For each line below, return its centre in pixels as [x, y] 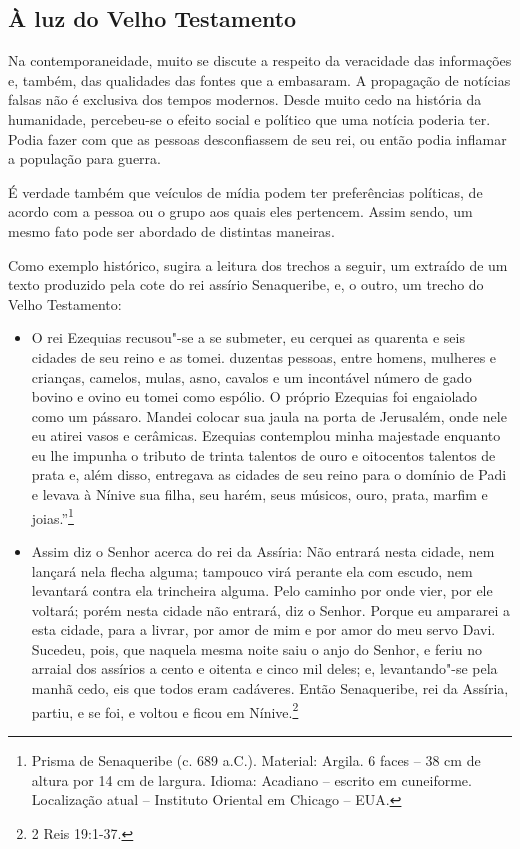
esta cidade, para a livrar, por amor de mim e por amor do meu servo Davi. [263, 629]
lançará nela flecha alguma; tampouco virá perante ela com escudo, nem [252, 570]
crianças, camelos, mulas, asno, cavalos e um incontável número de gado [251, 376]
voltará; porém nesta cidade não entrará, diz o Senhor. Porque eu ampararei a [270, 609]
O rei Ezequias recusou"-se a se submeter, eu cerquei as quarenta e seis [248, 337]
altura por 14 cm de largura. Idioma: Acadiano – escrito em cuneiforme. [251, 779]
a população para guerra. [84, 158]
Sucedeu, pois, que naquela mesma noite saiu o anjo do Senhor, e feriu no [257, 648]
